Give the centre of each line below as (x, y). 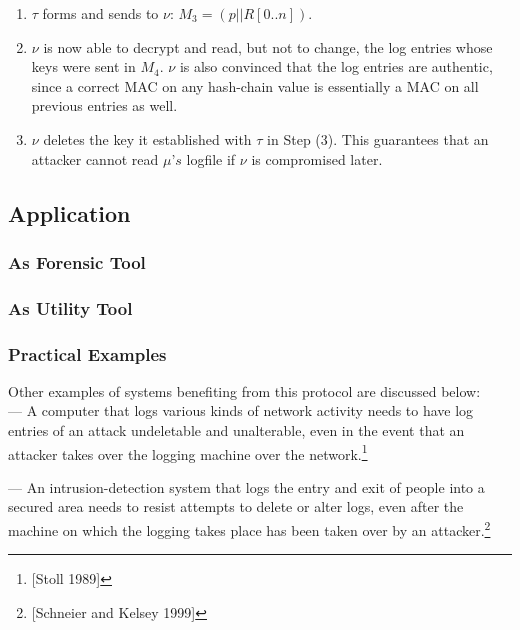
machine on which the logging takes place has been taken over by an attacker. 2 (249, 528)
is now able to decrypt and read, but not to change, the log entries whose (268, 46)
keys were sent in (83, 66)
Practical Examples (87, 353)
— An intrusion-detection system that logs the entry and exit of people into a (246, 486)
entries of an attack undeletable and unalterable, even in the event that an (236, 430)
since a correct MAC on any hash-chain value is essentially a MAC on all (255, 85)
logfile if (211, 158)
